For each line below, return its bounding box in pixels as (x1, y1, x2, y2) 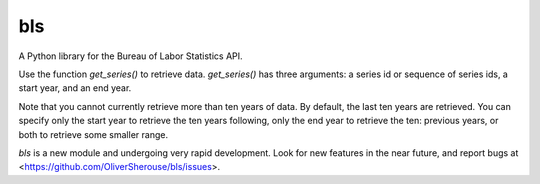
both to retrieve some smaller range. (18, 128, 169, 140)
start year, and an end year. (18, 82, 132, 94)
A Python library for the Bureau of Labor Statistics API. (18, 50, 244, 62)
